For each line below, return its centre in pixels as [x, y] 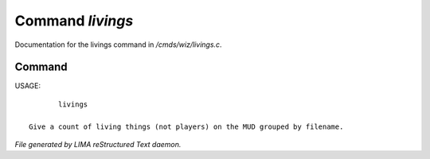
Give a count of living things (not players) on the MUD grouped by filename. [186, 126]
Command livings [74, 21]
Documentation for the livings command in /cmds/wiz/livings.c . [118, 45]
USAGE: [28, 86]
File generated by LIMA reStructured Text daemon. [98, 145]
